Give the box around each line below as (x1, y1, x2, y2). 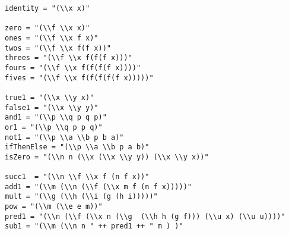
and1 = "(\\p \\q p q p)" (5, 113, 107, 122)
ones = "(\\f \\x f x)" (5, 33, 99, 42)
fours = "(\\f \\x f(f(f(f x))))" (5, 63, 141, 72)
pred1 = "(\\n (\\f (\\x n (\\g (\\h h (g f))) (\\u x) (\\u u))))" (5, 212, 285, 221)
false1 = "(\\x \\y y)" (5, 103, 99, 112)
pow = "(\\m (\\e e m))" (5, 202, 103, 211)
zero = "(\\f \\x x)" (5, 24, 90, 33)
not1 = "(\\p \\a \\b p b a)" (5, 133, 124, 142)
